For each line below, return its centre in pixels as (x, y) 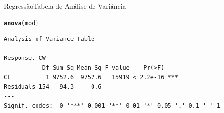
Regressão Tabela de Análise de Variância (65, 6)
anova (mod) (21, 23)
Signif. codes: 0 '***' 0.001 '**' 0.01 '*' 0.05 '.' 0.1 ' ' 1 (112, 106)
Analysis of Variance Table (49, 39)
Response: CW (25, 58)
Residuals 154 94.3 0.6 (53, 87)
